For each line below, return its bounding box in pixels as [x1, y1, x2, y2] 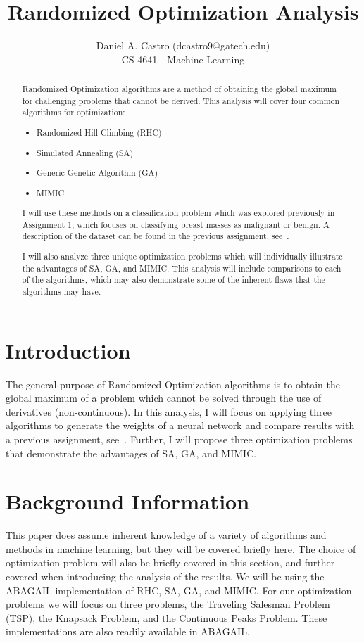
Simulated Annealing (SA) [37, 146, 134, 158]
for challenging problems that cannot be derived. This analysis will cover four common [22, 94, 340, 106]
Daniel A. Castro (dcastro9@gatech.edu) [96, 38, 270, 53]
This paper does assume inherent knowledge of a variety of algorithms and [6, 528, 327, 542]
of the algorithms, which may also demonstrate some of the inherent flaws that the [22, 274, 325, 286]
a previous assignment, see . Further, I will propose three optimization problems [6, 431, 353, 446]
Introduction [6, 336, 131, 364]
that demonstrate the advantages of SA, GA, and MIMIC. [6, 445, 257, 460]
